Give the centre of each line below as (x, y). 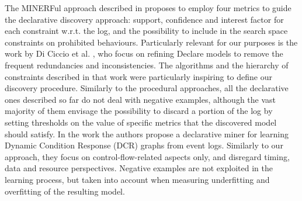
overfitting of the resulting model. (65, 191)
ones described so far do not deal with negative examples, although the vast (140, 99)
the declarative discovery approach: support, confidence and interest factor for (144, 19)
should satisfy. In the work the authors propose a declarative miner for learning (147, 134)
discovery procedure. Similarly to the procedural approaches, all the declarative (147, 88)
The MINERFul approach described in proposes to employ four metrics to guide (148, 8)
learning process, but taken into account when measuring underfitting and (137, 179)
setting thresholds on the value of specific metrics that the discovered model (141, 122)
